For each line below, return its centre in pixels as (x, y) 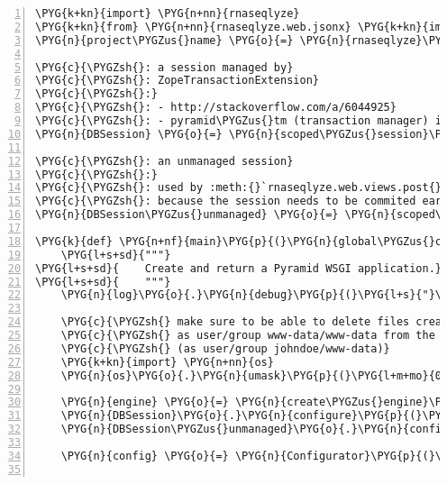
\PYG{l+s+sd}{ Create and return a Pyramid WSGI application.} (239, 268)
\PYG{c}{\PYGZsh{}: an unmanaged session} (164, 161)
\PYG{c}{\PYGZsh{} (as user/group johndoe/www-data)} (225, 348)
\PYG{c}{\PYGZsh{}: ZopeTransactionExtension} (177, 81)
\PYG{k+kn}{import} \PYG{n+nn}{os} (167, 362)
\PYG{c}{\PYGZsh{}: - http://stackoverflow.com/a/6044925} (216, 108)
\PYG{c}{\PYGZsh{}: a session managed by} (164, 67)
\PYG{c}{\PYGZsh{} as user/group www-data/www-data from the (248, 335)
